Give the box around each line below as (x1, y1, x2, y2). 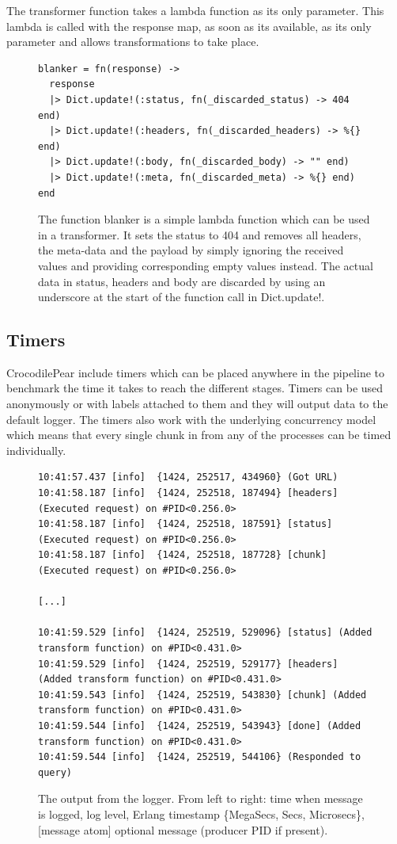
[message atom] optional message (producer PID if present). (38, 821, 328, 838)
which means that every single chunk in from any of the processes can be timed (6, 426, 391, 443)
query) (38, 766, 72, 778)
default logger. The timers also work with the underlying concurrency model (6, 411, 376, 427)
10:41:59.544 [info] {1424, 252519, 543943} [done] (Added (38, 720, 361, 731)
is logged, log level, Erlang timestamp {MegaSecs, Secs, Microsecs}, (38, 805, 365, 822)
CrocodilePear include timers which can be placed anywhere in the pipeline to (6, 364, 384, 380)
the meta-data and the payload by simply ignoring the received (38, 242, 344, 258)
